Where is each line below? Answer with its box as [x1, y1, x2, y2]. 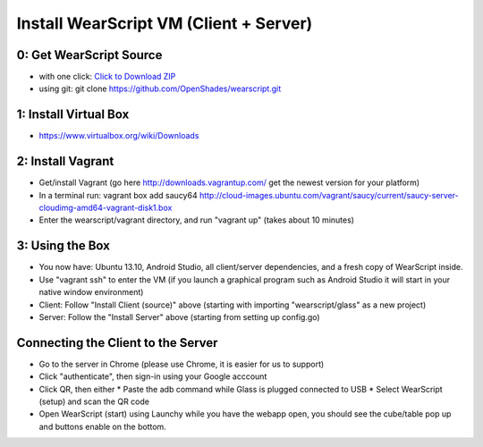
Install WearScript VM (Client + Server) [16, 13, 313, 33]
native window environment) [38, 287, 144, 298]
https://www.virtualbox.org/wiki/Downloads [38, 131, 199, 141]
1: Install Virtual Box [16, 107, 130, 122]
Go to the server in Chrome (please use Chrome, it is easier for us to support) [38, 358, 325, 369]
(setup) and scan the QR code [38, 396, 149, 407]
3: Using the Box [16, 238, 111, 254]
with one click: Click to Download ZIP [38, 72, 176, 82]
